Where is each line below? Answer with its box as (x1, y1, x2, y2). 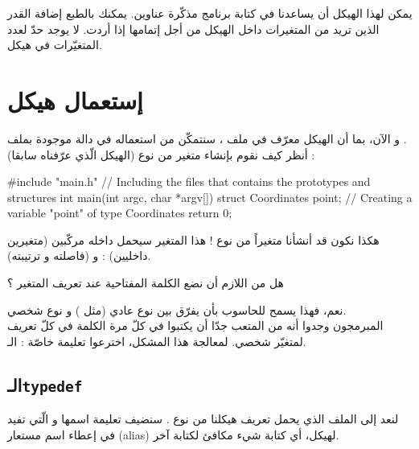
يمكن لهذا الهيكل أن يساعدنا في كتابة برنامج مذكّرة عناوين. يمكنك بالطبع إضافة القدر (7, 5, 413, 21)
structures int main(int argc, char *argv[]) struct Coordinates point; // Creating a (7, 188, 413, 205)
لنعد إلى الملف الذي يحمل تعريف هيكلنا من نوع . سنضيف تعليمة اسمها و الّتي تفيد (7, 410, 399, 427)
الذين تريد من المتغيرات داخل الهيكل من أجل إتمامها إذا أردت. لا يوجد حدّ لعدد (7, 20, 380, 37)
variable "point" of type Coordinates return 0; (7, 204, 232, 221)
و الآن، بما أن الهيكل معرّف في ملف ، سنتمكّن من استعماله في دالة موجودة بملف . (7, 130, 407, 146)
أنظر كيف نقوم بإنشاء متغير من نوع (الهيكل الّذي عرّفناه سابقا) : (7, 146, 315, 163)
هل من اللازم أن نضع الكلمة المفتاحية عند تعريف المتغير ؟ (7, 274, 284, 291)
